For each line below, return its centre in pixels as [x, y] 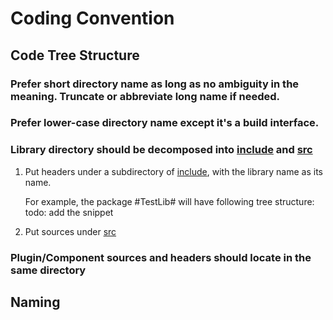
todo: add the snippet [69, 212]
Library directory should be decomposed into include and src [161, 150]
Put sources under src [70, 231]
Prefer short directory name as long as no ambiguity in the [155, 84]
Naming [35, 302]
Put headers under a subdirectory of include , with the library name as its [173, 171]
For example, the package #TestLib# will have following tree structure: [169, 201]
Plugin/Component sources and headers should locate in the [161, 257]
